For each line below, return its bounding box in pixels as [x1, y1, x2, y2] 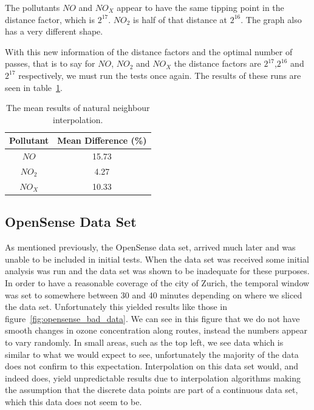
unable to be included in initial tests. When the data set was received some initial [5, 252, 309, 265]
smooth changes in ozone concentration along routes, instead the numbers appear [5, 324, 307, 337]
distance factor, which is [5, 13, 95, 25]
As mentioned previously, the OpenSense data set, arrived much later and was [5, 241, 296, 254]
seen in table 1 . [5, 81, 63, 93]
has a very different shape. [5, 25, 103, 38]
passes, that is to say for [5, 57, 95, 70]
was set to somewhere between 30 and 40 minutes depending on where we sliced [5, 288, 302, 301]
